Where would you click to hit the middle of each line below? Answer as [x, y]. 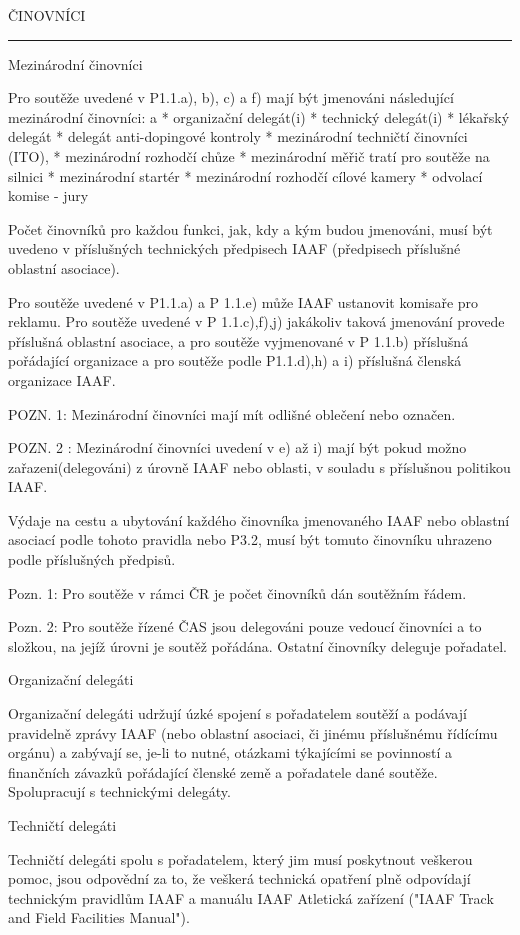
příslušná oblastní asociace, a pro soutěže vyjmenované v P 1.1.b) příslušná [238, 340]
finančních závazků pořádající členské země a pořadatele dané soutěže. [223, 771]
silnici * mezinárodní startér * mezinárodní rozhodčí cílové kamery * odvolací [245, 175]
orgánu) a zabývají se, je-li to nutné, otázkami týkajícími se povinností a [230, 752]
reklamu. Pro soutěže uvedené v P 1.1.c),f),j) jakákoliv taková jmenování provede [256, 321]
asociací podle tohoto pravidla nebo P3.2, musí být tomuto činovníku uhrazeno [250, 539]
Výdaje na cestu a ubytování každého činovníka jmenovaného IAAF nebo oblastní [259, 519]
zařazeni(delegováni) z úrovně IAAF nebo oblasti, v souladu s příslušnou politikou [259, 466]
